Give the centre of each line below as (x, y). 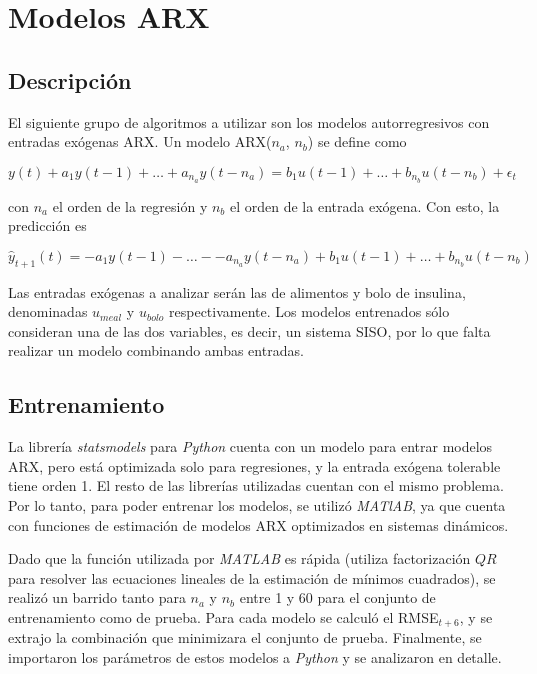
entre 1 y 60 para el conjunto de (337, 597)
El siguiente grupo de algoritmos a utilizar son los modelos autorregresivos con (249, 121)
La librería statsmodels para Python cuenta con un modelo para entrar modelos (250, 446)
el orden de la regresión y (130, 205)
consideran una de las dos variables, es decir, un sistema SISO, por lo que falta (249, 330)
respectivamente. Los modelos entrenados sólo (309, 311)
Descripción (70, 79)
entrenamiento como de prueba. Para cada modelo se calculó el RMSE (223, 616)
